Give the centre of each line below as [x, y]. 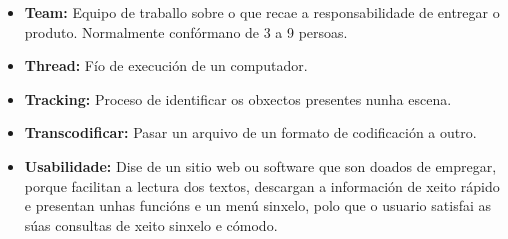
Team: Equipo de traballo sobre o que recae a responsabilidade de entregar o [262, 12]
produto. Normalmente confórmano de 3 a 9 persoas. [186, 31]
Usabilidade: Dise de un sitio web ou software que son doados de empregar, [260, 165]
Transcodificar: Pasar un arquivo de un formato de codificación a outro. [250, 132]
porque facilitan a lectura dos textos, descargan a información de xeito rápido [262, 185]
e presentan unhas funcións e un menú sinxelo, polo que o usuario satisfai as [257, 205]
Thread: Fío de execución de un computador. [166, 65]
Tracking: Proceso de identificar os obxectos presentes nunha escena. [238, 98]
